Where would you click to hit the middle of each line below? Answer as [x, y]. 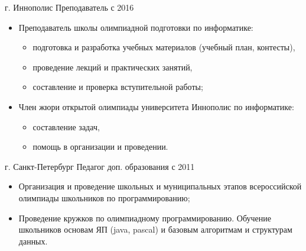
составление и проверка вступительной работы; [118, 87]
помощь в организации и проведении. [100, 147]
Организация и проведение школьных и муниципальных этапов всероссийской [160, 186]
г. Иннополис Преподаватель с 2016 [69, 7]
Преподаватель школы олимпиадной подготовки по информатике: [136, 27]
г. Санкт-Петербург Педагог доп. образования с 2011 [100, 166]
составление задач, [66, 126]
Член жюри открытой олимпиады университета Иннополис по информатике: [156, 106]
